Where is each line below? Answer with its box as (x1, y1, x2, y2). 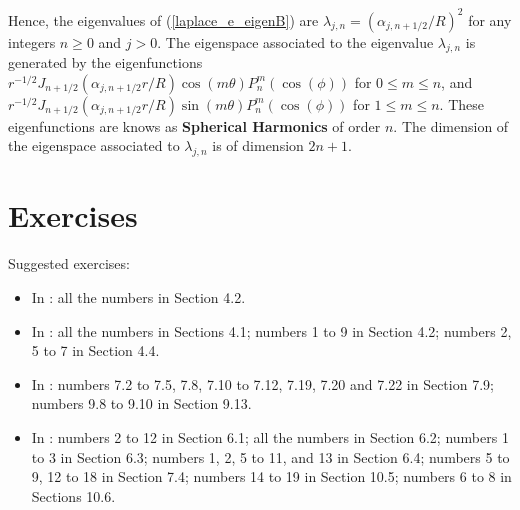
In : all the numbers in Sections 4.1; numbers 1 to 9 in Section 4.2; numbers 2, (31, 320, 512, 341)
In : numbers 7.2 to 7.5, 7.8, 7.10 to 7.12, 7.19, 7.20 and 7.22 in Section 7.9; (31, 373, 494, 394)
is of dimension (212, 135, 304, 156)
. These (439, 93, 484, 114)
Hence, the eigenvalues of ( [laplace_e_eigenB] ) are (8, 9, 319, 30)
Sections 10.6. (31, 485, 116, 506)
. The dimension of (393, 115, 509, 136)
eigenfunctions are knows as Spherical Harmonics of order (8, 115, 381, 136)
